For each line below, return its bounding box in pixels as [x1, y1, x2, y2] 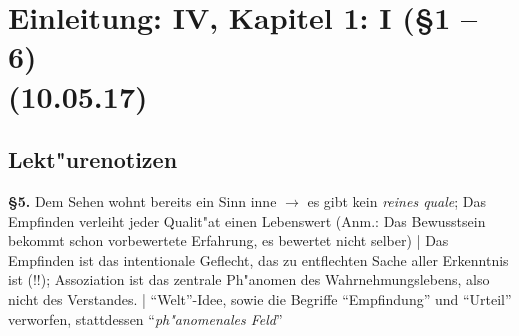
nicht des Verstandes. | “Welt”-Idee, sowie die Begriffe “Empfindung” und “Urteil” [8, 288, 512, 309]
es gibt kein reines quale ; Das [307, 190, 487, 211]
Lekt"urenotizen [8, 144, 178, 175]
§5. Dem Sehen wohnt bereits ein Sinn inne [8, 190, 277, 211]
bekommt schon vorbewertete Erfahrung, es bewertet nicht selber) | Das [8, 230, 449, 251]
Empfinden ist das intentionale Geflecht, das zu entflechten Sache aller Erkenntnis [8, 249, 509, 270]
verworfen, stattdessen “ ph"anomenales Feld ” [8, 308, 283, 329]
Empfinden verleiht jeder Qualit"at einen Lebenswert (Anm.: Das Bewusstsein [8, 210, 486, 231]
